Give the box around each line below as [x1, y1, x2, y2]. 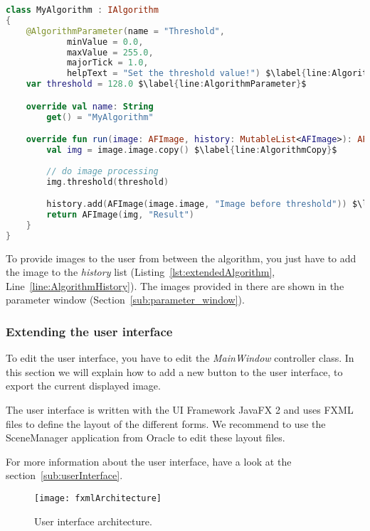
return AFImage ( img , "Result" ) [46, 209, 194, 220]
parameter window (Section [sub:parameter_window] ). [6, 292, 245, 307]
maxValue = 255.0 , [66, 47, 154, 58]
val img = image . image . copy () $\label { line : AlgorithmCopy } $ [46, 144, 337, 155]
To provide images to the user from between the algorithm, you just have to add [6, 250, 356, 265]
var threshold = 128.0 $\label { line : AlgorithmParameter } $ [26, 79, 307, 90]
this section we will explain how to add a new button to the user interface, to [6, 364, 343, 379]
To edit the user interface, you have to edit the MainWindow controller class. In [6, 350, 354, 365]
